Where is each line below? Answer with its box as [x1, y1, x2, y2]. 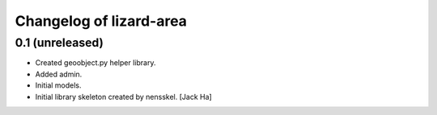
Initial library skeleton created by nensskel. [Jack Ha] [35, 92, 212, 101]
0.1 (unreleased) [15, 35, 104, 50]
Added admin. [35, 69, 83, 79]
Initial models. [35, 80, 82, 90]
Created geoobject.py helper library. [35, 58, 156, 68]
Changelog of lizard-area [15, 12, 188, 30]
